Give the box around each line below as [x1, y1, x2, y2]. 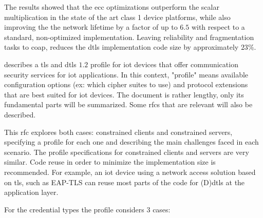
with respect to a [191, 22, 245, 32]
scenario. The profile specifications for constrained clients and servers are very [4, 146, 249, 157]
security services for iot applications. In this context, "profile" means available [4, 69, 249, 80]
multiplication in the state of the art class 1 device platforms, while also [4, 11, 231, 22]
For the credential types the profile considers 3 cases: [4, 204, 171, 214]
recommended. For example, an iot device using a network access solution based [4, 166, 256, 177]
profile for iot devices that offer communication [90, 58, 238, 69]
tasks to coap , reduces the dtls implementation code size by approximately [4, 42, 239, 52]
